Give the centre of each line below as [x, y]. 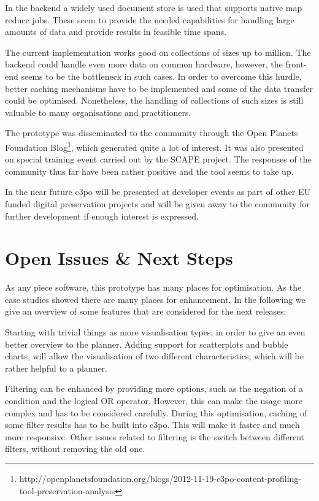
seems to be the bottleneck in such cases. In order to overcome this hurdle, [161, 76]
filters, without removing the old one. [75, 449]
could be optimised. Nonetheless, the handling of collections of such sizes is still [154, 100]
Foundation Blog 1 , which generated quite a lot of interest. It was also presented [154, 146]
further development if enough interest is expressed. [102, 216]
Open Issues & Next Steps [119, 258]
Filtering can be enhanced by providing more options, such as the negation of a [154, 388]
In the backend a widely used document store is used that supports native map [154, 7]
